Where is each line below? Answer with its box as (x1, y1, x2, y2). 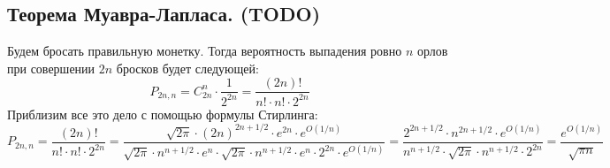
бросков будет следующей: (116, 58, 259, 77)
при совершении (7, 58, 95, 77)
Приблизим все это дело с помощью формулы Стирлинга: (7, 104, 318, 123)
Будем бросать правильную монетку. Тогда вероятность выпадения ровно (7, 42, 402, 60)
